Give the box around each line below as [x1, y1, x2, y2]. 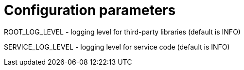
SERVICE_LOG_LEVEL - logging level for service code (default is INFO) [4, 42, 230, 51]
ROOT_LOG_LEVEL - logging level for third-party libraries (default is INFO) [4, 27, 241, 36]
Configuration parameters [4, 2, 176, 18]
